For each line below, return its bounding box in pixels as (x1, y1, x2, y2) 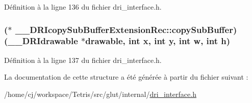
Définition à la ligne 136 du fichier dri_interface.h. (4, 2, 162, 12)
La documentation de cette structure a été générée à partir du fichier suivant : (4, 72, 248, 82)
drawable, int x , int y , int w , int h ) (85, 35, 231, 47)
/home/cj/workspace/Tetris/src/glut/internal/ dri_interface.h (4, 88, 196, 99)
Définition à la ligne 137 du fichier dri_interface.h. (4, 54, 162, 65)
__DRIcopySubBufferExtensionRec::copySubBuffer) (15, 23, 237, 36)
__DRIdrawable (8, 35, 78, 47)
